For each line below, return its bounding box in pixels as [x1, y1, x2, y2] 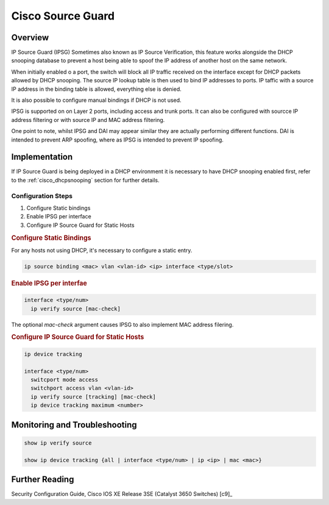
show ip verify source [24, 439, 92, 446]
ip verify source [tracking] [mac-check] [30, 393, 157, 400]
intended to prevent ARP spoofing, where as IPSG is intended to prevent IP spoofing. [11, 136, 224, 143]
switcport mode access [30, 376, 99, 384]
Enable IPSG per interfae [11, 279, 88, 287]
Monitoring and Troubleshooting [11, 420, 137, 430]
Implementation [11, 152, 73, 162]
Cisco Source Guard [11, 9, 115, 23]
